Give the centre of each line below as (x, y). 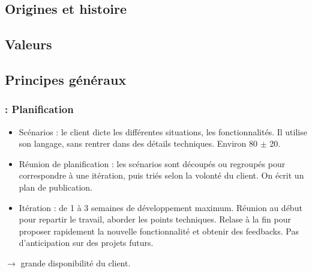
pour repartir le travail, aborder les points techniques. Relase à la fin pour (155, 219)
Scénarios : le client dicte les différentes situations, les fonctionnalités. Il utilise (163, 131)
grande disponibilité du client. (76, 262)
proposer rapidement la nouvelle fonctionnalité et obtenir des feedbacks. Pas (159, 231)
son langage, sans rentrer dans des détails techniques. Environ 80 (138, 143)
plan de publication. (55, 187)
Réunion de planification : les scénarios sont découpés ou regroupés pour (152, 163)
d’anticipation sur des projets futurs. (86, 243)
